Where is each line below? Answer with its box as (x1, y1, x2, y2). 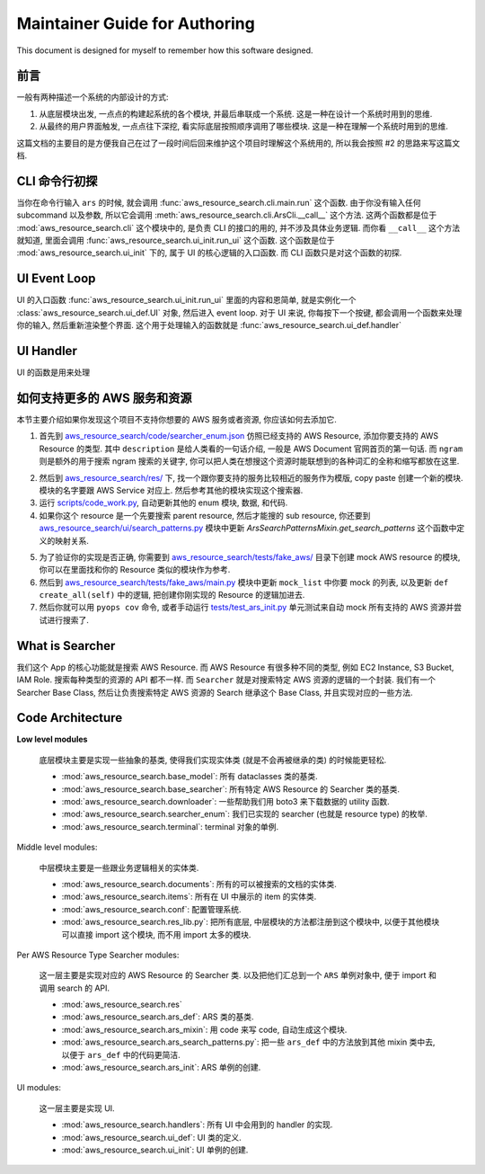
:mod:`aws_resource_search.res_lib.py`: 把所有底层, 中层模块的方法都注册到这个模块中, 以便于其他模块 (61, 917, 440, 928)
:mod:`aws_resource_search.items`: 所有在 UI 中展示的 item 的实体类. (61, 891, 317, 903)
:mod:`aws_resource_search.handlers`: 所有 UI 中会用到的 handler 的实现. (61, 1119, 333, 1130)
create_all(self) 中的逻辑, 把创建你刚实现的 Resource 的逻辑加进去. (39, 590, 305, 600)
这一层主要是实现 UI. (39, 1102, 116, 1114)
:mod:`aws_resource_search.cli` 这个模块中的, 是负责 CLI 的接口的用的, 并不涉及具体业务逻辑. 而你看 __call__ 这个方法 (16, 222, 461, 233)
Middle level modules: (16, 841, 98, 853)
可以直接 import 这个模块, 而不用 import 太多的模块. (61, 929, 251, 939)
